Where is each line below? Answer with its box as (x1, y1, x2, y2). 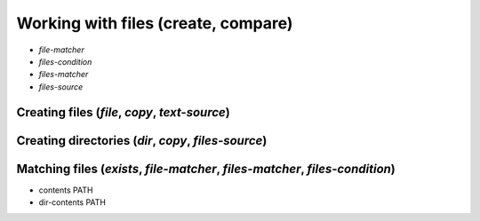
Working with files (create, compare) (16, 13, 293, 33)
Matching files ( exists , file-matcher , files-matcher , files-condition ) (16, 161, 396, 177)
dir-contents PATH (38, 197, 107, 208)
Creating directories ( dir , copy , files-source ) (16, 133, 268, 148)
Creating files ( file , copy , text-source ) (16, 105, 230, 120)
